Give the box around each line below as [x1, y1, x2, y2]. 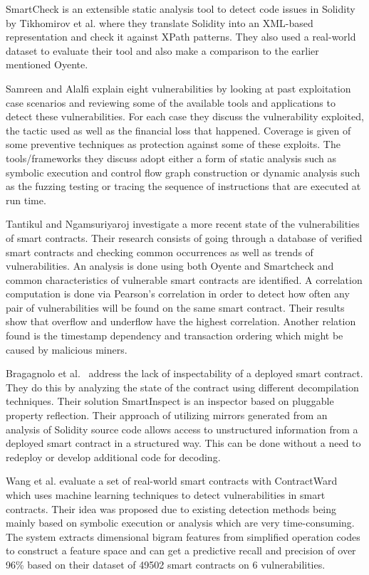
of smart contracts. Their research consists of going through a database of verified [6, 230, 363, 245]
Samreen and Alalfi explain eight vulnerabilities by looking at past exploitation [6, 80, 351, 95]
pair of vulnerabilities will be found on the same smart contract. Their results [6, 300, 345, 315]
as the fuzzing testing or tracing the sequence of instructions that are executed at [6, 179, 361, 194]
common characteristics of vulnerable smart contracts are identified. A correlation [6, 272, 363, 287]
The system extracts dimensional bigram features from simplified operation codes [6, 529, 360, 544]
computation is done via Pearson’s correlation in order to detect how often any [6, 286, 350, 301]
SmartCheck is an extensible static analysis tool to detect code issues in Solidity [6, 1, 355, 16]
